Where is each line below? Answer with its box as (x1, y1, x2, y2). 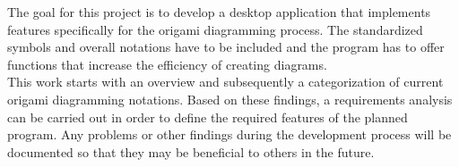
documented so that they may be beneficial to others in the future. (7, 142, 375, 161)
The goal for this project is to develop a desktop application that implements (7, 3, 431, 21)
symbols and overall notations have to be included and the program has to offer (7, 38, 445, 56)
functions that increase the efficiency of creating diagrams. (7, 54, 327, 73)
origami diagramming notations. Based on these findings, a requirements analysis (7, 89, 453, 108)
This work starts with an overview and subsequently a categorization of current (7, 72, 444, 91)
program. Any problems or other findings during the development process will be (7, 125, 452, 144)
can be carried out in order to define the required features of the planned (7, 107, 408, 126)
